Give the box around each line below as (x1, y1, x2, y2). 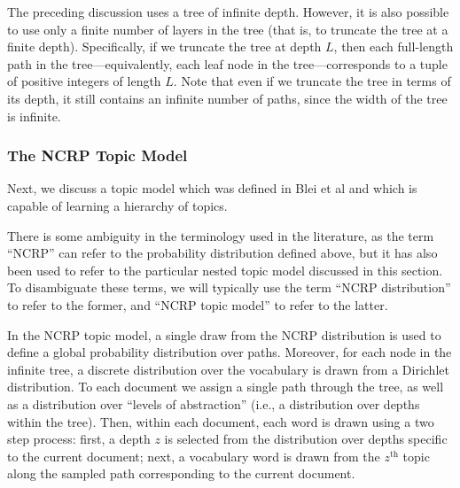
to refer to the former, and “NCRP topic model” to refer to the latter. (7, 295, 388, 314)
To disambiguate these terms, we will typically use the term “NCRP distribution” (7, 278, 451, 297)
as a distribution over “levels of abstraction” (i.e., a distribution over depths (7, 394, 420, 413)
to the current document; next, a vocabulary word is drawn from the (7, 446, 380, 465)
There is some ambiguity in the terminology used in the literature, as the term (7, 226, 434, 244)
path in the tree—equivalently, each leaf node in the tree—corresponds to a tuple (7, 54, 448, 73)
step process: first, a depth (7, 430, 151, 448)
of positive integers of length (7, 72, 161, 90)
